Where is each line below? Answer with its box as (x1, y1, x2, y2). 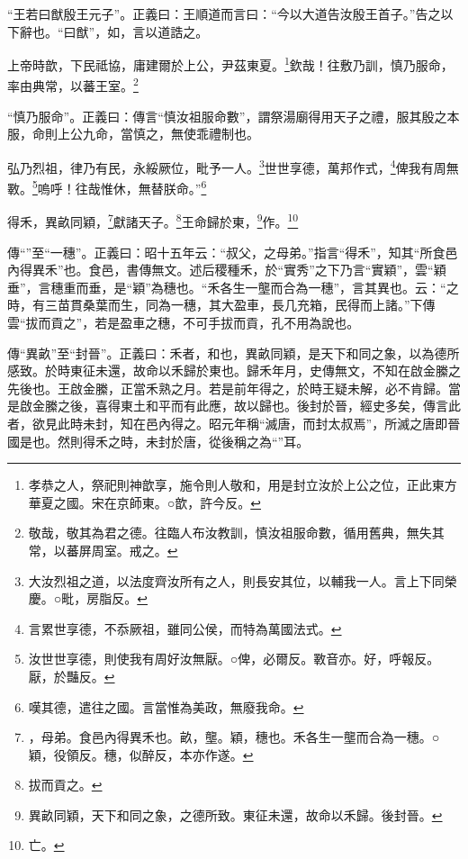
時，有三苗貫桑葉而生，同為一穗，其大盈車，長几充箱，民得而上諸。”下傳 (7, 295, 436, 314)
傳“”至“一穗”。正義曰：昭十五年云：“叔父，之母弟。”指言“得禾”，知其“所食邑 (7, 242, 458, 261)
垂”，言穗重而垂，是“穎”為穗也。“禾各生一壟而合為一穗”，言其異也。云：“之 (7, 277, 459, 296)
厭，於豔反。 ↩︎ (28, 666, 115, 685)
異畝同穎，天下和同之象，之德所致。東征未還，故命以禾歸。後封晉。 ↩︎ (28, 805, 443, 824)
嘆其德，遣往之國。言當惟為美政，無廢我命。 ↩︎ (28, 697, 304, 716)
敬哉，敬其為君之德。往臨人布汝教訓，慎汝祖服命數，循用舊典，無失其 (28, 523, 445, 542)
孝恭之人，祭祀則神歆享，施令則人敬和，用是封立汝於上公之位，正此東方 (28, 475, 457, 494)
